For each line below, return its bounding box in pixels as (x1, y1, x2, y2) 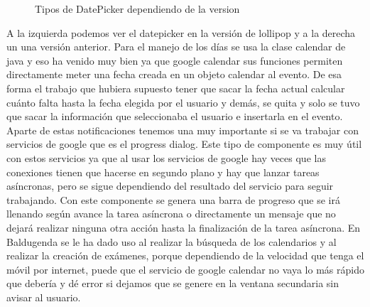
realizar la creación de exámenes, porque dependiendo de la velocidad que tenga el (6, 248, 364, 263)
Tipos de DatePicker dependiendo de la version (35, 1, 240, 16)
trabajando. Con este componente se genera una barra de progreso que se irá (6, 192, 340, 207)
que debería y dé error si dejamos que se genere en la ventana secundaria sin (6, 276, 339, 291)
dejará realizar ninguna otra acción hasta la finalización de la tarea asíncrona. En (6, 220, 361, 235)
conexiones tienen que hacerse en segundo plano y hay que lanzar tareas (6, 164, 320, 179)
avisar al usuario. (6, 289, 81, 304)
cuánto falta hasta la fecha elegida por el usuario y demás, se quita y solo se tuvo (6, 95, 360, 109)
